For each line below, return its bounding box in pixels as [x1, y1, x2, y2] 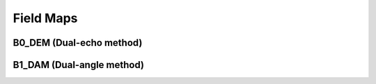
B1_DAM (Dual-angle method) [13, 59, 145, 71]
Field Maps [13, 10, 78, 26]
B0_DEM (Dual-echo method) [13, 37, 143, 49]
